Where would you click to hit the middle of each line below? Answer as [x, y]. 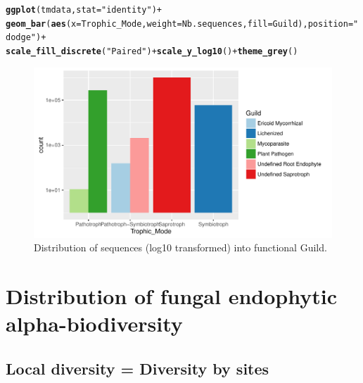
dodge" [21, 38]
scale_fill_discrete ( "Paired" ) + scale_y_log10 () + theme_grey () [152, 51]
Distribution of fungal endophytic [171, 296]
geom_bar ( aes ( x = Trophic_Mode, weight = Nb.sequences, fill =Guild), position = [180, 24]
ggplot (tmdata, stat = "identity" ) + [84, 10]
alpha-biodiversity [94, 324]
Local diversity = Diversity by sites [138, 368]
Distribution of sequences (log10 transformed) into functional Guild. [180, 247]
